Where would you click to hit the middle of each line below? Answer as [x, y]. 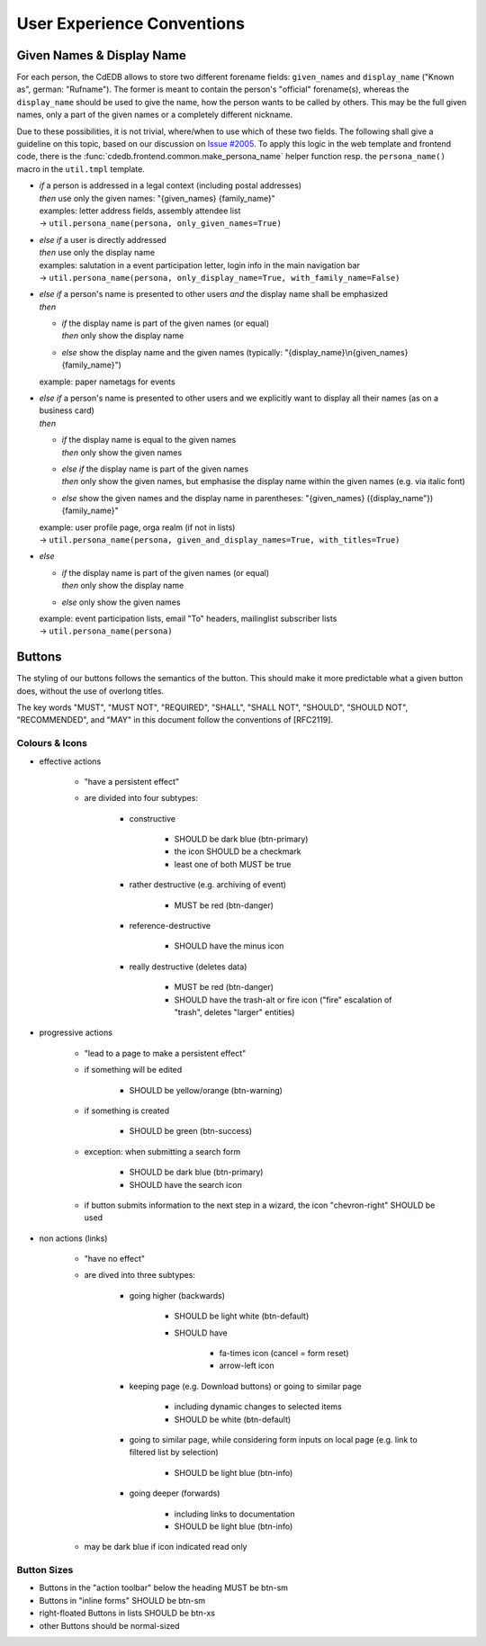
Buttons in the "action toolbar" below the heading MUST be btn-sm [163, 1588]
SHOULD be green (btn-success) [190, 1131]
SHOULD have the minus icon [229, 946]
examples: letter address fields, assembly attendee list [140, 211]
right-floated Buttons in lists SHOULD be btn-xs [127, 1613]
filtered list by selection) [174, 1453]
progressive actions [76, 1033]
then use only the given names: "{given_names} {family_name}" [157, 198]
